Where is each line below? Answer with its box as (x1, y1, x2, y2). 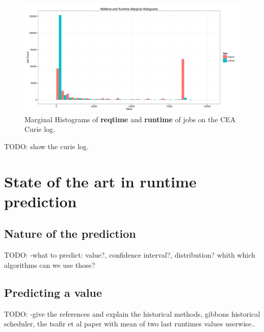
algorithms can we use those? (4, 259, 95, 270)
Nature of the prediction (4, 226, 136, 241)
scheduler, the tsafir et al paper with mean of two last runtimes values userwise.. (4, 318, 255, 329)
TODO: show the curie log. (4, 141, 89, 151)
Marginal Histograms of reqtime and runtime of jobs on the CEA (24, 114, 236, 124)
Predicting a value (4, 284, 102, 300)
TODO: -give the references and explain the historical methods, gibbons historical (4, 308, 260, 319)
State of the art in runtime (4, 171, 197, 191)
